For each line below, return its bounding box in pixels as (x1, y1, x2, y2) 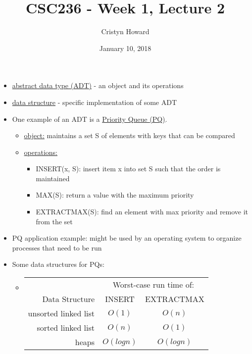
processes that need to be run (12, 242, 102, 253)
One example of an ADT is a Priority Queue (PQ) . (12, 113, 167, 124)
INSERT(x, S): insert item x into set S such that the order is (36, 163, 221, 174)
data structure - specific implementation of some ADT (12, 97, 177, 107)
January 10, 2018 (99, 43, 151, 53)
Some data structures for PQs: (12, 259, 104, 269)
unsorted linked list (28, 307, 95, 319)
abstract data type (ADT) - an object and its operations (12, 80, 184, 91)
